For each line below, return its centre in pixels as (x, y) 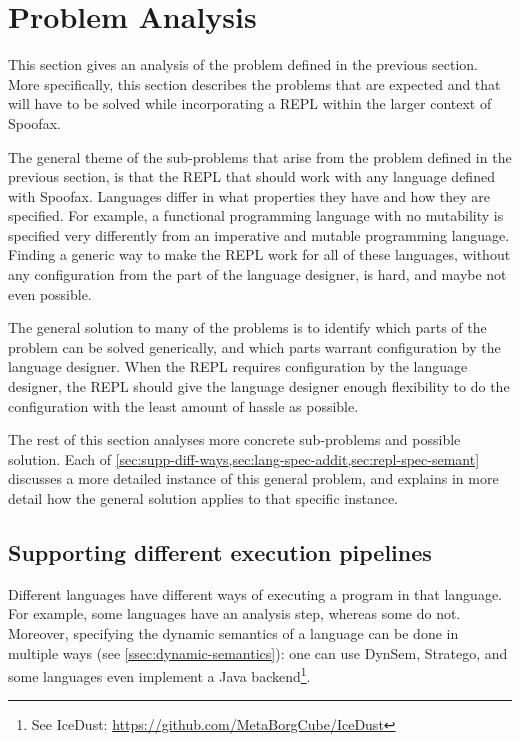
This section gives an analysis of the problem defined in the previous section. (243, 64)
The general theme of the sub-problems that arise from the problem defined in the (260, 156)
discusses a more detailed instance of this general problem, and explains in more (253, 478)
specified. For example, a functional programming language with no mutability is (256, 215)
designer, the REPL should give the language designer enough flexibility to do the (259, 386)
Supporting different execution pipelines (220, 551)
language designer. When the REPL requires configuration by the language (238, 366)
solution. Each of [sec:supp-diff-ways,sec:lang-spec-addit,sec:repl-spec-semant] (244, 458)
